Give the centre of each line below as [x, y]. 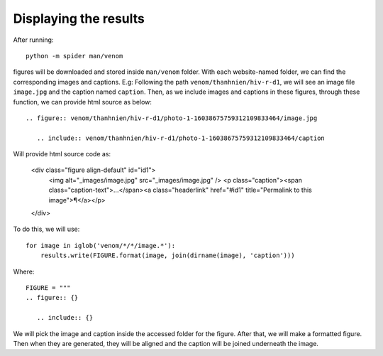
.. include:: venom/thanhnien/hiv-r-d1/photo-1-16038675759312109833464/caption [181, 138]
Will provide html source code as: [62, 154]
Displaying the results [79, 18]
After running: [33, 40]
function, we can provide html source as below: [83, 102]
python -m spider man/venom [74, 56]
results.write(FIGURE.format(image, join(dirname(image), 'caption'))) [167, 255]
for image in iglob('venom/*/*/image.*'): [101, 246]
